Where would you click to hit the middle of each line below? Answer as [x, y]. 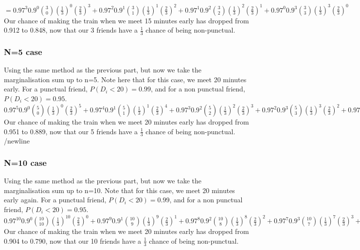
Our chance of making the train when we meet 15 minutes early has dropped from [126, 20]
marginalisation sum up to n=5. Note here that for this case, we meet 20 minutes [125, 79]
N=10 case [25, 162]
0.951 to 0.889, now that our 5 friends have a [71, 131]
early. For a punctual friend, [46, 89]
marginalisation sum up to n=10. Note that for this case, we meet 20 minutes [119, 190]
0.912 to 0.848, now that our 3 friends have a [71, 30]
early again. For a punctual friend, [55, 200]
